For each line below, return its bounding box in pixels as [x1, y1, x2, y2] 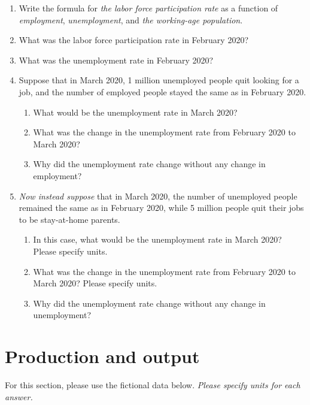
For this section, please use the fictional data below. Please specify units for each [5, 379, 300, 391]
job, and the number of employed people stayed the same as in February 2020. [19, 85, 306, 98]
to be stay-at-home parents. [19, 213, 120, 225]
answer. [5, 390, 33, 403]
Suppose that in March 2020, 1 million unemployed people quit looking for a [19, 74, 299, 86]
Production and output [5, 344, 200, 368]
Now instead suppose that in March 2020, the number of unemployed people [19, 189, 297, 202]
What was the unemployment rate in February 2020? [19, 53, 214, 66]
